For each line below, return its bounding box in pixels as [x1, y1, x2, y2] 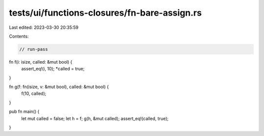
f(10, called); [21, 91, 46, 96]
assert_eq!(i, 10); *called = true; [21, 66, 85, 72]
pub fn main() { [9, 109, 40, 114]
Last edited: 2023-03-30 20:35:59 [9, 24, 79, 30]
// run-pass [19, 46, 48, 52]
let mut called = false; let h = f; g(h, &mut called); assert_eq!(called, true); [21, 115, 169, 121]
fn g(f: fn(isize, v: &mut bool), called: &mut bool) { [9, 84, 109, 90]
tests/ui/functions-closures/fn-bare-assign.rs [9, 7, 202, 18]
